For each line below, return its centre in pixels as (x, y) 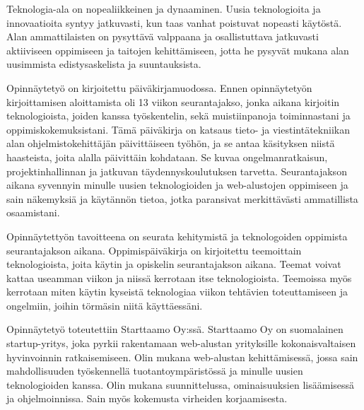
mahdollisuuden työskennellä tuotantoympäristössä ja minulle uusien (155, 371)
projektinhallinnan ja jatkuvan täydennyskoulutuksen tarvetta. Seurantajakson (177, 171)
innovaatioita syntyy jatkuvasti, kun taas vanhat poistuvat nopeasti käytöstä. (174, 22)
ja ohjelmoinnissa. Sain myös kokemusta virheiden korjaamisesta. (147, 398)
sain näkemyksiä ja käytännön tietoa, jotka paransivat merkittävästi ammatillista (182, 198)
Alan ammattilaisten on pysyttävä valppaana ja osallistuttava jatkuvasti (163, 36)
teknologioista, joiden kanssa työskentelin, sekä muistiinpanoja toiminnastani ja (178, 116)
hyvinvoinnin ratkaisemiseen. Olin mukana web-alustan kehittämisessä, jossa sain (182, 357)
